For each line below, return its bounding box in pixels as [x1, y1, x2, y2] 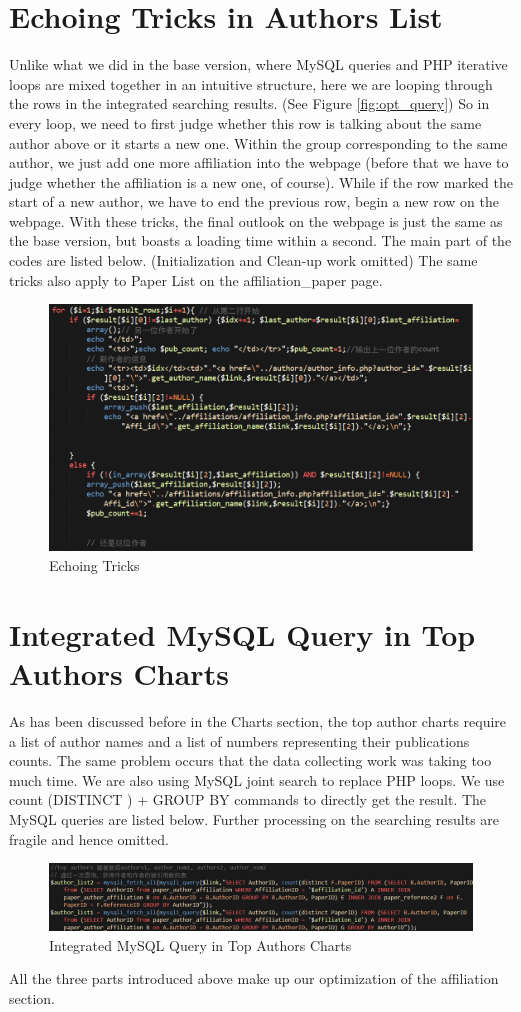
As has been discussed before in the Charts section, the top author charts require [9, 710, 507, 731]
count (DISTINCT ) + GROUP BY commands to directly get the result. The [9, 789, 487, 810]
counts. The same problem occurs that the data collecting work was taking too [9, 750, 492, 771]
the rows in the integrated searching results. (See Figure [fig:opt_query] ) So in [9, 93, 490, 114]
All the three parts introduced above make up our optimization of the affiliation [9, 968, 499, 989]
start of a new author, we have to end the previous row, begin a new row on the [9, 191, 499, 212]
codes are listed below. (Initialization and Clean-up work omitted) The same [9, 250, 478, 271]
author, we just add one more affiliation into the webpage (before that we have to [9, 152, 509, 173]
